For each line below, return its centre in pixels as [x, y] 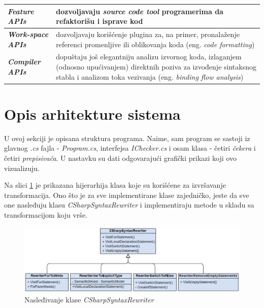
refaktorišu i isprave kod [100, 21]
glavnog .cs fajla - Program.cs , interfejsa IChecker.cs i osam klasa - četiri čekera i [130, 148]
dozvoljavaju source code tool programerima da [140, 11]
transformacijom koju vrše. [46, 214]
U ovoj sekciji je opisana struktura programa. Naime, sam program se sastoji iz [127, 138]
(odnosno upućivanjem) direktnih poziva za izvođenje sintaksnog [156, 66]
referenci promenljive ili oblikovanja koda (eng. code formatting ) [155, 44]
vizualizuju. [22, 168]
